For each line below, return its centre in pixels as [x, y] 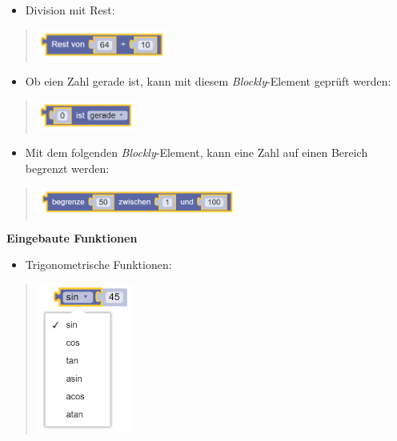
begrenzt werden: [67, 168]
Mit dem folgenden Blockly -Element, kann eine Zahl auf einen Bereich [196, 152]
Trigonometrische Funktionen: [98, 265]
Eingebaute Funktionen [72, 237]
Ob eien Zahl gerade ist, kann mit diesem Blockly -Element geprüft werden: [208, 81]
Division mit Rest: [70, 10]
